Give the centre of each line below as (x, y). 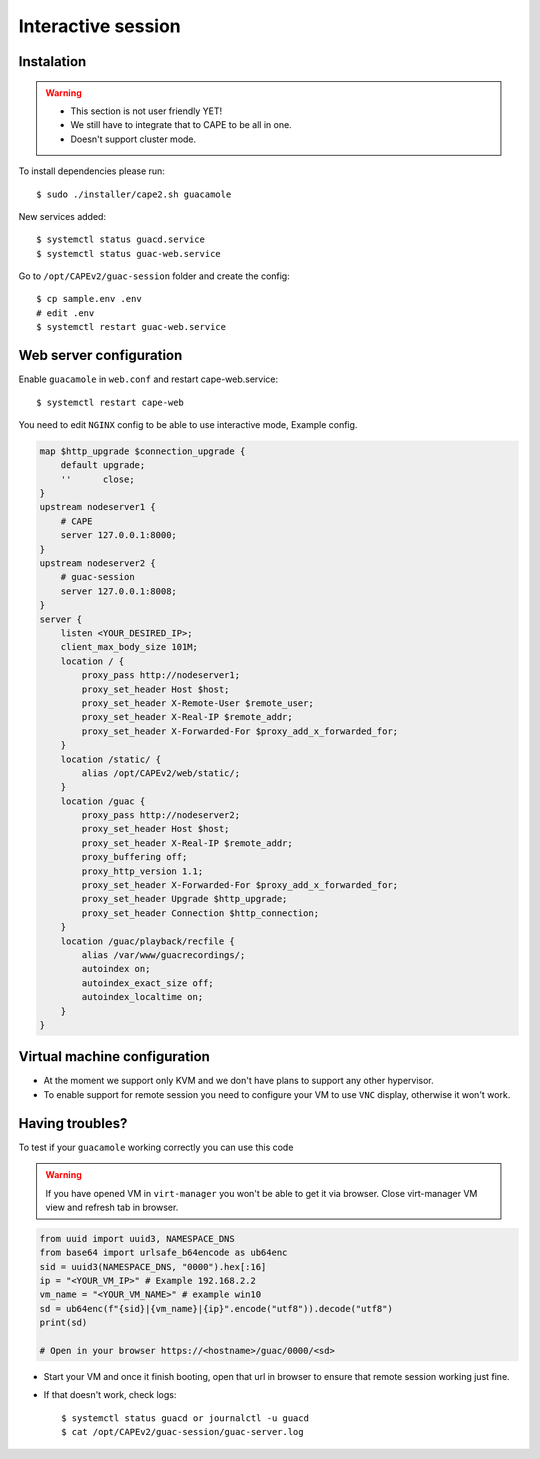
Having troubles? (73, 1123)
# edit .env (65, 313)
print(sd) (63, 1323)
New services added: (62, 216)
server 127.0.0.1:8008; (118, 591)
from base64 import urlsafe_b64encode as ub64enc (163, 1253)
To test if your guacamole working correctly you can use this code (156, 1147)
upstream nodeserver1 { (98, 507)
